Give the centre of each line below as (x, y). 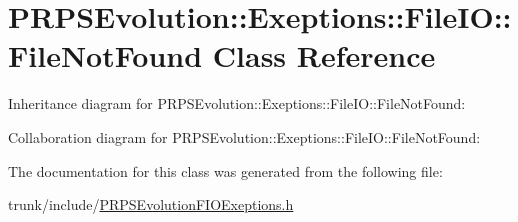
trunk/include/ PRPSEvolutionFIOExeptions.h (151, 204)
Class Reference (324, 55)
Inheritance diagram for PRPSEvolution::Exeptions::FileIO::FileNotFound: (237, 103)
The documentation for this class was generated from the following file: (225, 170)
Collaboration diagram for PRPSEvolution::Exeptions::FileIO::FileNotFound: (244, 136)
